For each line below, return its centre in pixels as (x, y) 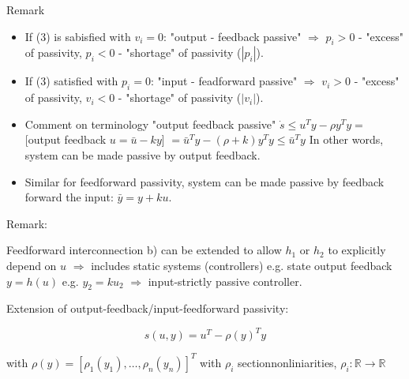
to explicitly (357, 250)
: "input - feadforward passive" (224, 81)
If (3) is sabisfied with (78, 36)
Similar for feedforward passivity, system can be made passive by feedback (204, 181)
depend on (32, 265)
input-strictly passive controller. (225, 281)
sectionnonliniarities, (287, 362)
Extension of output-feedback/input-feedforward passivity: (148, 308)
